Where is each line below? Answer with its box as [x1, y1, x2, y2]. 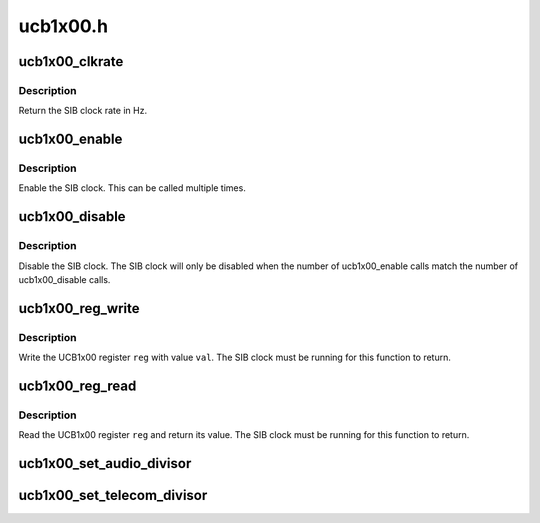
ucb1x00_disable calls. [18, 274, 111, 286]
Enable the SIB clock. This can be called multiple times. [18, 182, 247, 194]
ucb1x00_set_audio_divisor [18, 455, 192, 472]
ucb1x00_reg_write [18, 300, 140, 317]
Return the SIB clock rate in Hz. [18, 105, 148, 117]
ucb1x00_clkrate [18, 53, 124, 70]
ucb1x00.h [18, 15, 109, 37]
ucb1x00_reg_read [18, 377, 137, 394]
